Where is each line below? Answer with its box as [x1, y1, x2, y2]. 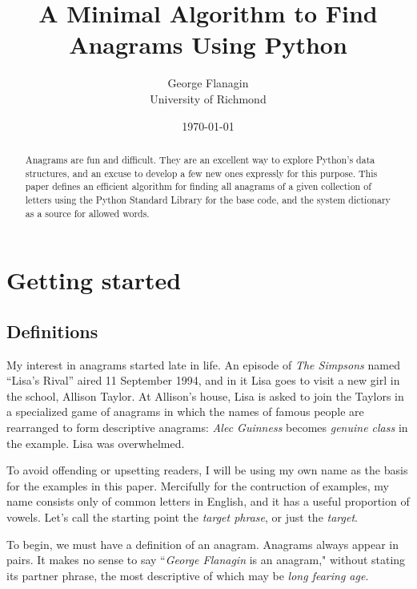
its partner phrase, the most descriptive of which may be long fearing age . [6, 567, 369, 583]
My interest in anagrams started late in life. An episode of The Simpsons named [6, 356, 400, 373]
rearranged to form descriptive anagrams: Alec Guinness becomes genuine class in [6, 418, 408, 435]
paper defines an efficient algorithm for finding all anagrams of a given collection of [25, 180, 371, 193]
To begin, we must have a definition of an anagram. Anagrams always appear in [6, 535, 399, 552]
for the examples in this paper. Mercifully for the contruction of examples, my [6, 477, 390, 494]
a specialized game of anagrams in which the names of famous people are [6, 403, 364, 420]
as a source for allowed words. [25, 206, 150, 220]
